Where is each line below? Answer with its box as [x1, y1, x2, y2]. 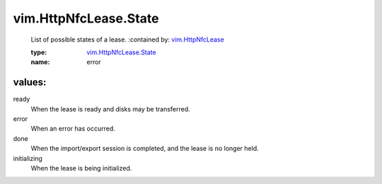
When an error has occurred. [30, 124, 116, 133]
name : [30, 58, 50, 66]
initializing [13, 154, 42, 162]
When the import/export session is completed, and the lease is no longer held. [30, 145, 259, 153]
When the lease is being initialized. [30, 164, 132, 172]
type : [30, 48, 47, 56]
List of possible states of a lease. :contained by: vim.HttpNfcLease [30, 35, 224, 44]
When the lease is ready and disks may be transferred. [30, 104, 190, 113]
